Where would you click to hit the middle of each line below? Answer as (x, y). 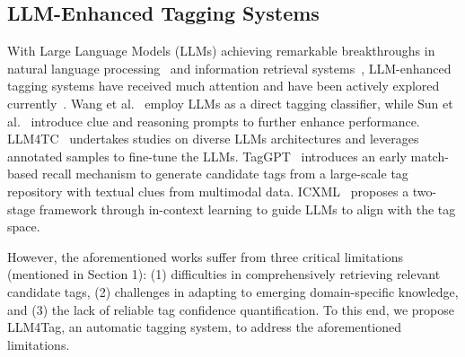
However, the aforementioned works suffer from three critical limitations (206, 256)
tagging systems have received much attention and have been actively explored (224, 86)
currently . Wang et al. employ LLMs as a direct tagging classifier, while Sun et (230, 103)
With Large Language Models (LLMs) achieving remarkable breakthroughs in (221, 51)
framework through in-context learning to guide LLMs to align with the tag (247, 209)
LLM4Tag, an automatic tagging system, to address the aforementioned (205, 327)
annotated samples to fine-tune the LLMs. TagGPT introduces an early (207, 156)
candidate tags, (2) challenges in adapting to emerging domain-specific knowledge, (233, 291)
